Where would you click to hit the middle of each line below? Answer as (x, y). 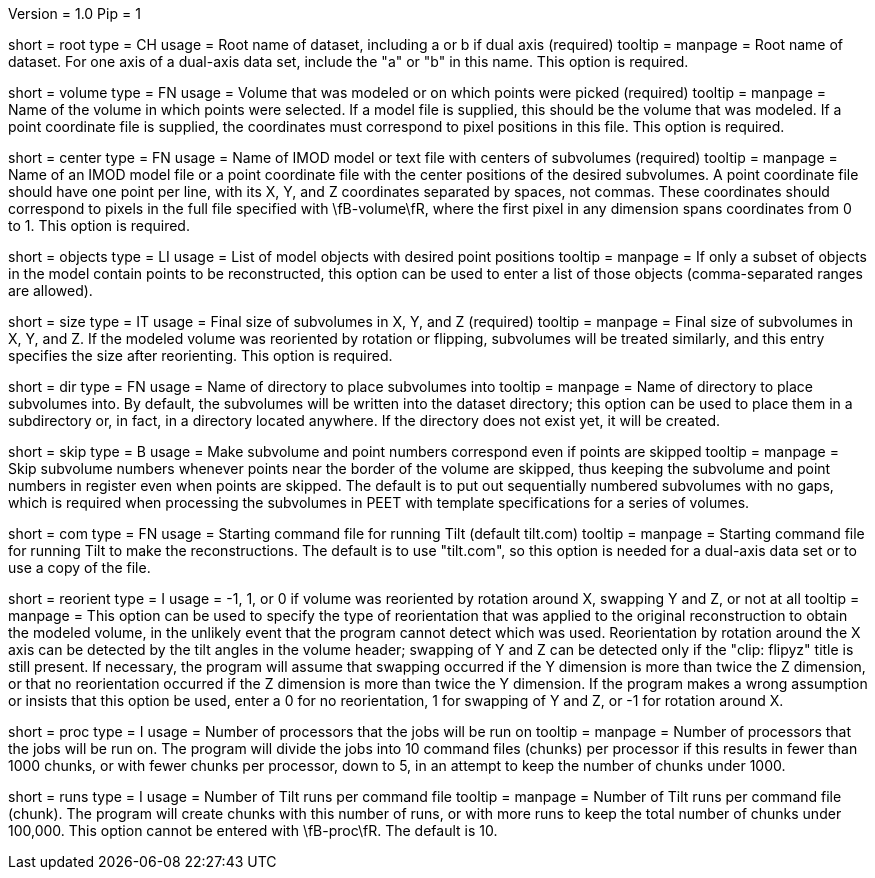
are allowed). (50, 290)
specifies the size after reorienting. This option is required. (200, 355)
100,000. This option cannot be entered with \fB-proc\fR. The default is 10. (253, 830)
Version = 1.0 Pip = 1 (74, 13)
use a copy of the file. (79, 567)
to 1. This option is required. (99, 225)
